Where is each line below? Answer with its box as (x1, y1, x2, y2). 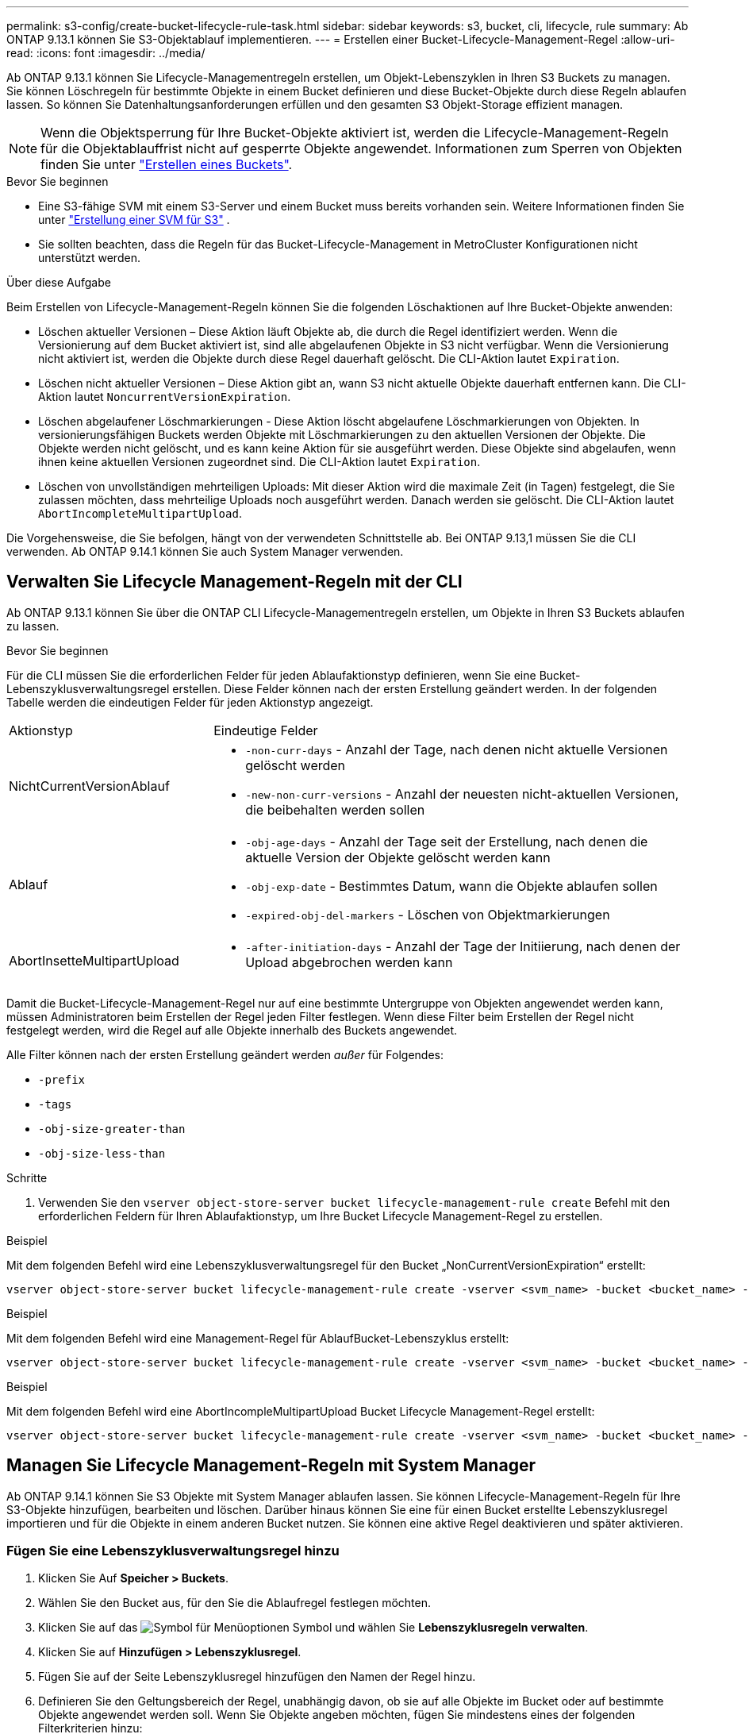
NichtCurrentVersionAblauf (9, 777, 170, 794)
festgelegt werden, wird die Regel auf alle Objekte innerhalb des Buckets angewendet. (6, 1023, 458, 1037)
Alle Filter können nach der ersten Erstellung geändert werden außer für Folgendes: (6, 1047, 444, 1062)
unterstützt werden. (38, 251, 140, 264)
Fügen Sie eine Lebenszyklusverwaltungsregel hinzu (6, 1543, 340, 1559)
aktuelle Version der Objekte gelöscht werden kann (245, 849, 551, 865)
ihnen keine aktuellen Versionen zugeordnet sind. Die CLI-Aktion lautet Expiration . (38, 455, 481, 468)
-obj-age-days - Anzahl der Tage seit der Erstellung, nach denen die (245, 833, 648, 850)
